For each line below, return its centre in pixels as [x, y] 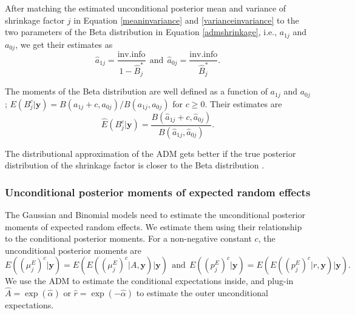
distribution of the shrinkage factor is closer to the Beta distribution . [135, 165]
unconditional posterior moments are [73, 250]
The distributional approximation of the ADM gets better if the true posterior [150, 153]
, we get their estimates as [64, 44]
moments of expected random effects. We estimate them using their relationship [154, 226]
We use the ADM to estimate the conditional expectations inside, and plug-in [149, 281]
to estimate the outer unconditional [202, 293]
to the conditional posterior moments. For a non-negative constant [128, 238]
